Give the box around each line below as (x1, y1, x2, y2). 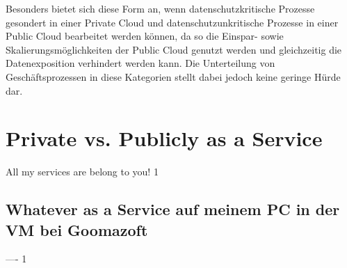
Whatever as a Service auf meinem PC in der (6, 198, 340, 220)
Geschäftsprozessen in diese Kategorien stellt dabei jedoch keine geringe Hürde (6, 69, 341, 84)
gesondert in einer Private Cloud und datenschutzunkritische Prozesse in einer (6, 15, 339, 29)
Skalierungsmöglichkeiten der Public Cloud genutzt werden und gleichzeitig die (6, 42, 342, 56)
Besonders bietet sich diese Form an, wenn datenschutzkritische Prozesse (6, 1, 315, 15)
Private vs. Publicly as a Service (6, 124, 323, 152)
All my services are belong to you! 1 (6, 164, 159, 179)
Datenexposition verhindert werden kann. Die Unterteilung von (6, 56, 275, 70)
